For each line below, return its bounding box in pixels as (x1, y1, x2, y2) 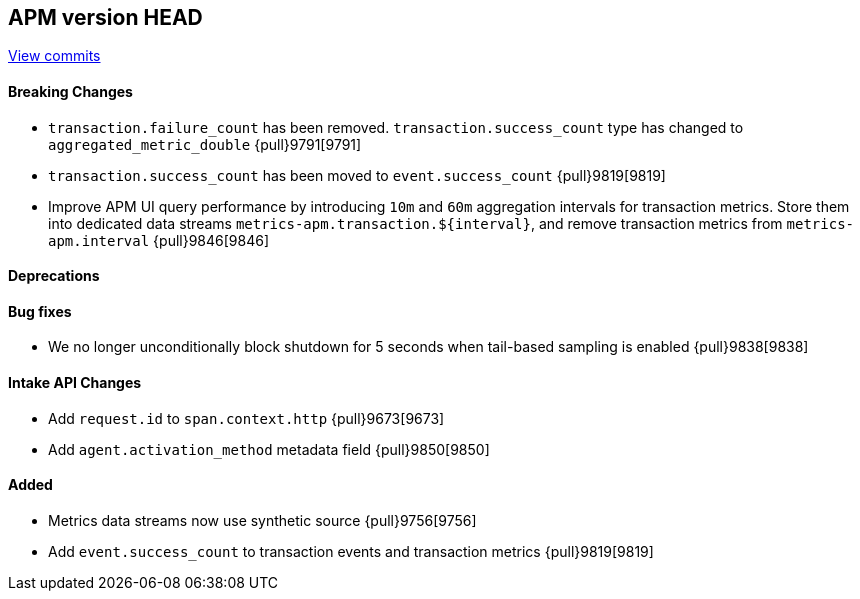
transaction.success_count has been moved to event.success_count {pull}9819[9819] (48, 166, 666, 184)
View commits (8, 47, 101, 65)
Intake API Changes (8, 374, 142, 392)
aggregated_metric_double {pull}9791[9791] (48, 135, 362, 153)
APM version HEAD (8, 5, 203, 30)
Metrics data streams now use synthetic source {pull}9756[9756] (48, 511, 477, 529)
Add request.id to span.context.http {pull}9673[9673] (48, 409, 445, 427)
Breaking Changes (8, 83, 133, 101)
